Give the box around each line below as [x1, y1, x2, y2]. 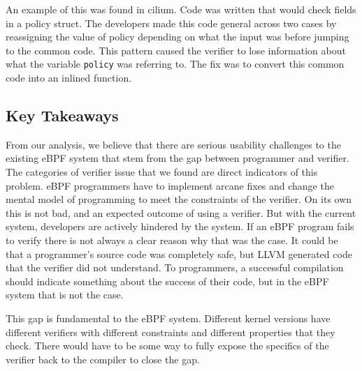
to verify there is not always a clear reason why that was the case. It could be [6, 232, 338, 247]
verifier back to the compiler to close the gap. [6, 351, 200, 366]
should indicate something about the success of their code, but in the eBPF [6, 273, 329, 288]
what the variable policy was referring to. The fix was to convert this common [6, 56, 345, 71]
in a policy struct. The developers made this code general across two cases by [6, 15, 337, 30]
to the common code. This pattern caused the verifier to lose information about [6, 43, 346, 57]
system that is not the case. [6, 287, 124, 302]
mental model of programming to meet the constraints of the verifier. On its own [6, 192, 352, 206]
